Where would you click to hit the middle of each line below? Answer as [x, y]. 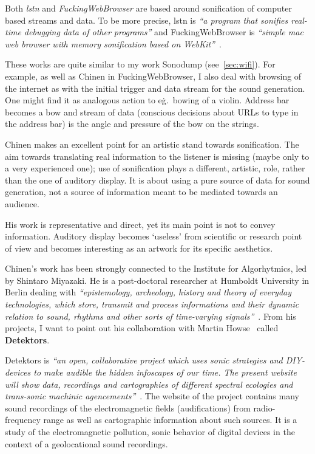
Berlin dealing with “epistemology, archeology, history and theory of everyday [148, 292]
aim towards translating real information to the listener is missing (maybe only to [157, 156]
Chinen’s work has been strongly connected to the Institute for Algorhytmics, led [156, 268]
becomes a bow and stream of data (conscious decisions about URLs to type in [152, 112]
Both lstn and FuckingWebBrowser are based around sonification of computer [148, 8]
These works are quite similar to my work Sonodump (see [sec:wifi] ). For [140, 64]
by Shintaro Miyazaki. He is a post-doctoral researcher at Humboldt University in [157, 280]
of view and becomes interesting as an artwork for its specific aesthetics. [139, 248]
